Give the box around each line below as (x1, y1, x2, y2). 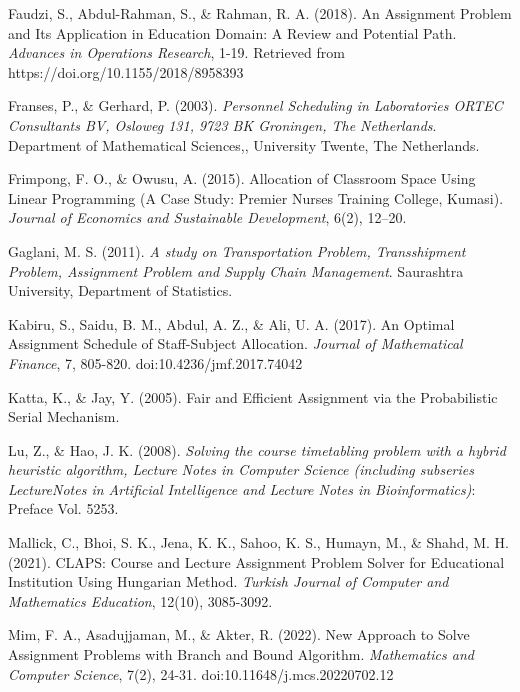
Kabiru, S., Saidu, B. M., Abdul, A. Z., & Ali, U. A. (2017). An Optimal (8, 313, 455, 334)
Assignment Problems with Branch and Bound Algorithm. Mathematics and (8, 644, 474, 665)
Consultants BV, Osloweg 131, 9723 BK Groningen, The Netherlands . (8, 114, 437, 135)
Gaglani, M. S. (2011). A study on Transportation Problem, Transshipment (8, 240, 466, 261)
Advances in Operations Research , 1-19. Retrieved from (8, 42, 345, 63)
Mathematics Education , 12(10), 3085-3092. (8, 590, 273, 611)
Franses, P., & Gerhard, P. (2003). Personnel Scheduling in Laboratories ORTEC (8, 95, 503, 116)
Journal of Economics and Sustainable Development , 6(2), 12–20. (8, 207, 407, 228)
